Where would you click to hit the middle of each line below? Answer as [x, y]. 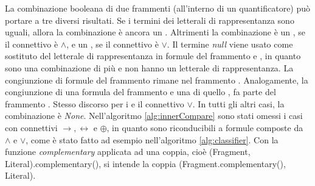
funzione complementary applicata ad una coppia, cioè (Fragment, [128, 152]
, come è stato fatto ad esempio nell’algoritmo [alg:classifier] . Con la [152, 139]
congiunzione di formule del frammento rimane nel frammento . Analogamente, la [157, 80]
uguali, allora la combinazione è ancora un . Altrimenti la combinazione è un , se [155, 32]
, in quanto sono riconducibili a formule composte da [205, 127]
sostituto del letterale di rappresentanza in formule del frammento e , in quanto [153, 56]
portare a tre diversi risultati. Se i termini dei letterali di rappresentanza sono [150, 20]
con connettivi [31, 127]
